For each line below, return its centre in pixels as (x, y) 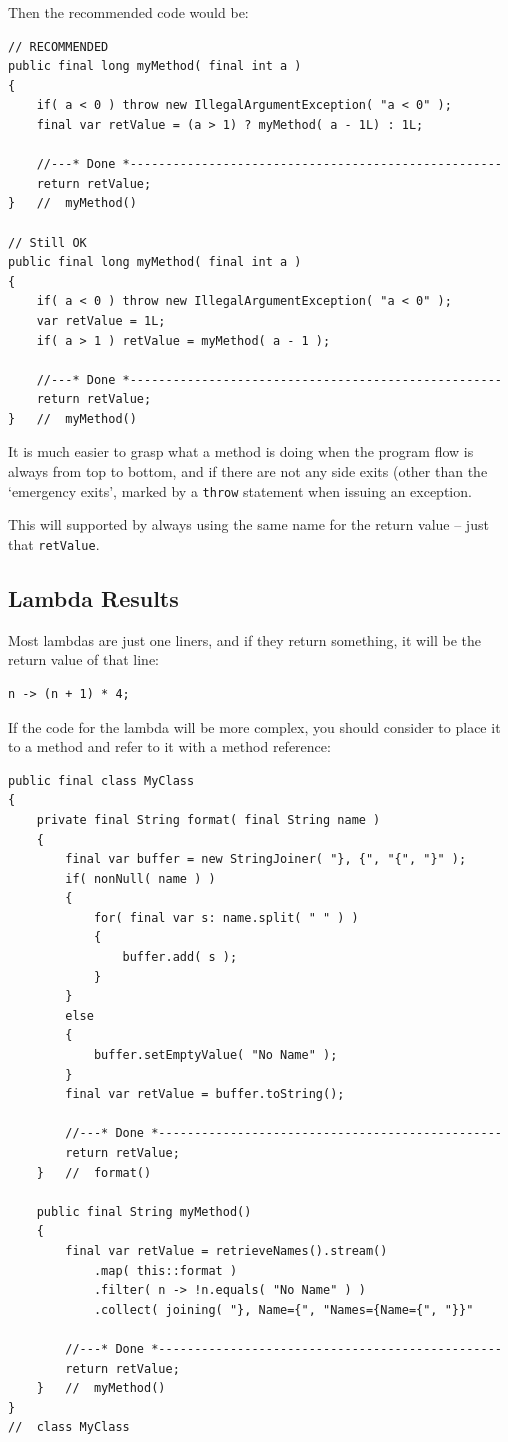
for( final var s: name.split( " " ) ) (226, 917)
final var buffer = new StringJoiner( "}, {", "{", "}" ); (266, 859)
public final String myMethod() (144, 1211)
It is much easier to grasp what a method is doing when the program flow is (241, 451)
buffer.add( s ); (180, 957)
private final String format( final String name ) (208, 819)
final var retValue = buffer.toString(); (205, 1094)
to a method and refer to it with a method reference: (169, 746)
